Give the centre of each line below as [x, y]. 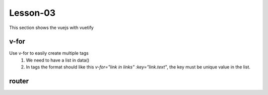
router [19, 81]
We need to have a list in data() [58, 60]
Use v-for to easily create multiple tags [49, 53]
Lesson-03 [32, 13]
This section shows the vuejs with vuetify [51, 28]
